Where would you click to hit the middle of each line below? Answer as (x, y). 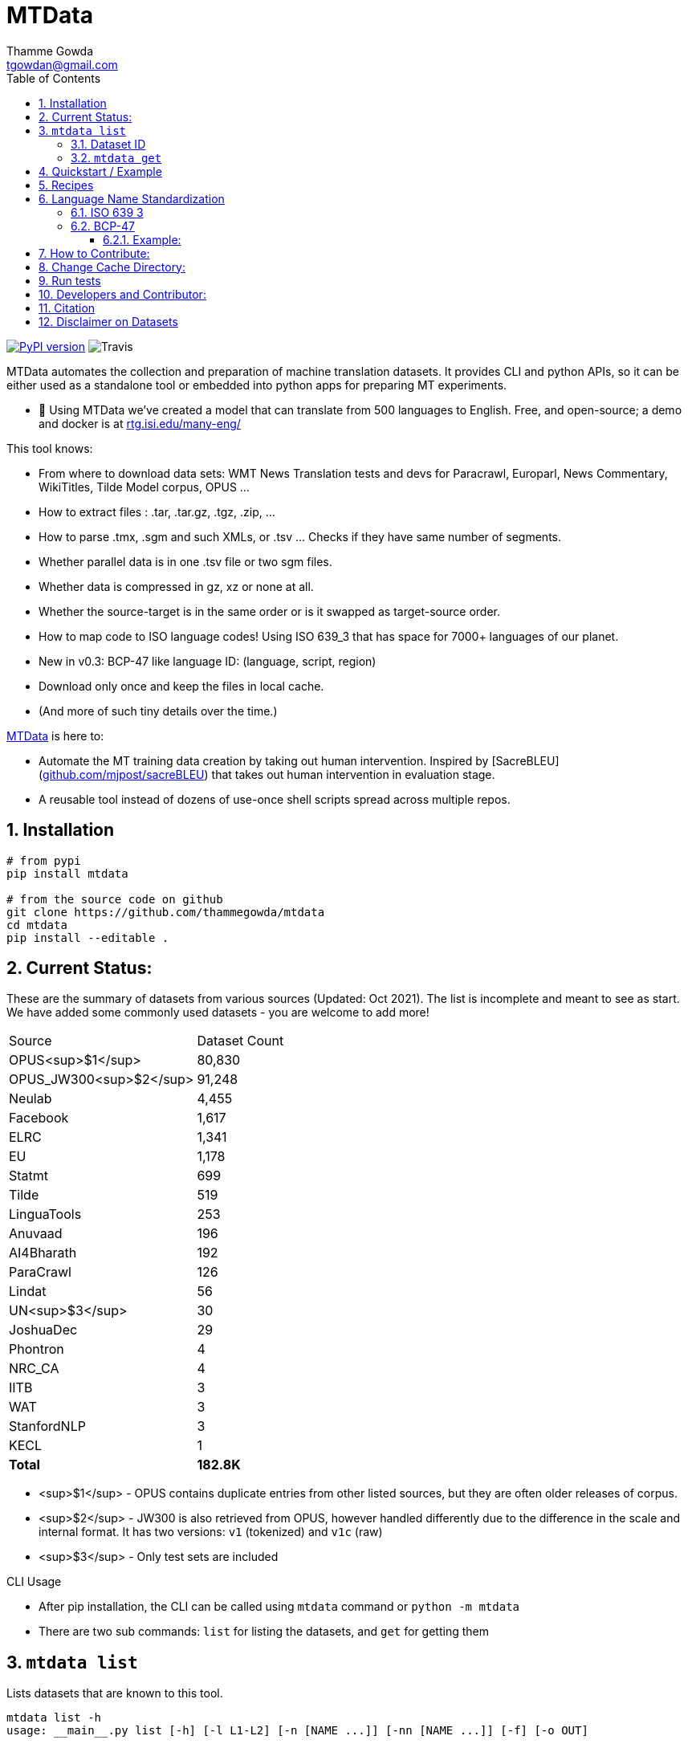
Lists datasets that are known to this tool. (115, 1693)
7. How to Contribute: (94, 253)
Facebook (39, 1118)
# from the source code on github (115, 899)
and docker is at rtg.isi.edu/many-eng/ (140, 423)
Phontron (37, 1349)
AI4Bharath (43, 1253)
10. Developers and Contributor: (122, 294)
